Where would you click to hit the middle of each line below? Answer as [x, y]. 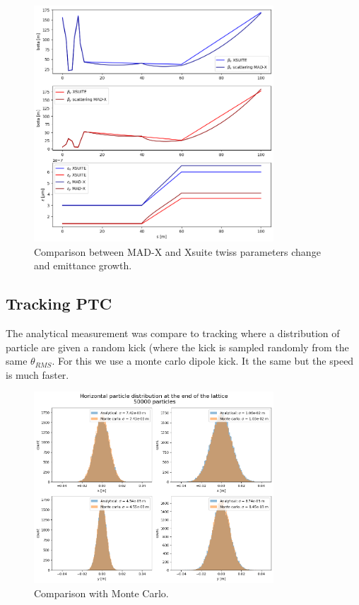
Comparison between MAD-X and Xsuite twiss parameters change [177, 251]
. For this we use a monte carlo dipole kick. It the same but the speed [203, 361]
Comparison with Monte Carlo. [101, 593]
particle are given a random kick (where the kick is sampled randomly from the [177, 347]
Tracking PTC [59, 304]
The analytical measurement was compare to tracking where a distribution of [173, 333]
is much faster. [37, 374]
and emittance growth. [83, 265]
